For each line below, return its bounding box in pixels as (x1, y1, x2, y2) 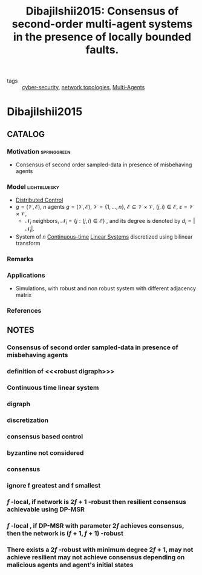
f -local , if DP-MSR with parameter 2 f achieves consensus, (7, 521, 184, 529)
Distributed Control (15, 196, 64, 204)
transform (15, 239, 41, 247)
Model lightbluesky (7, 182, 60, 191)
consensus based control (7, 432, 83, 441)
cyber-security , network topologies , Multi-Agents (22, 84, 145, 91)
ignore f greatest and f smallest (7, 481, 101, 489)
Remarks (7, 254, 34, 263)
